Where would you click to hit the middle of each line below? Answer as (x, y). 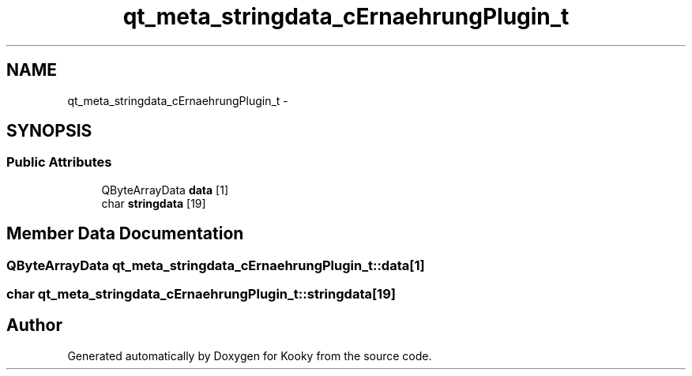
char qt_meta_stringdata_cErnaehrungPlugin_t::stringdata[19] (201, 294)
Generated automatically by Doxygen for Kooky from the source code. (250, 355)
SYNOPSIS (49, 131)
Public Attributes (59, 162)
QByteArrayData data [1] (165, 190)
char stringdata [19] (154, 203)
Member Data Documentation (125, 234)
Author (34, 325)
